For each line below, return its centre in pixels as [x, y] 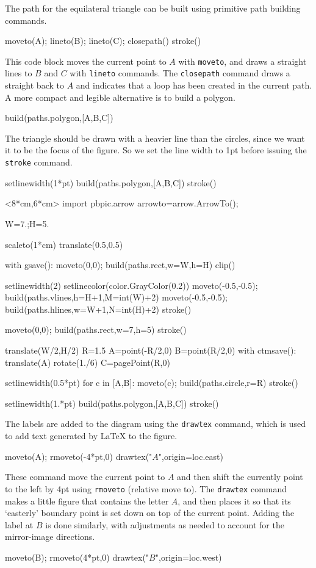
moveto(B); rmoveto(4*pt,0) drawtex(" [77, 557]
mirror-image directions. [50, 537]
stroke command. [39, 162]
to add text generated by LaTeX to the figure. [91, 436]
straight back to [34, 85]
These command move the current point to [85, 477]
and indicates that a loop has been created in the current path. [194, 85]
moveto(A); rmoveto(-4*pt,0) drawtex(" [79, 456]
